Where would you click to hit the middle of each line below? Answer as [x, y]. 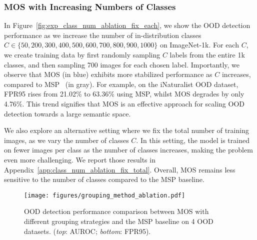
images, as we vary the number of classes [66, 140]
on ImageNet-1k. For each [199, 45]
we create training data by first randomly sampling [82, 54]
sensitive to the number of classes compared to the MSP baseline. [104, 179]
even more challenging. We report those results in [80, 159]
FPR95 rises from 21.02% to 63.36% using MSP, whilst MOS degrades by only [124, 94]
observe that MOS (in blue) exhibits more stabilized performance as [108, 74]
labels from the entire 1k [207, 54]
